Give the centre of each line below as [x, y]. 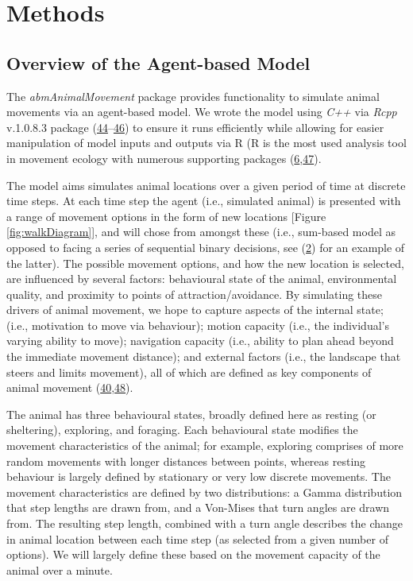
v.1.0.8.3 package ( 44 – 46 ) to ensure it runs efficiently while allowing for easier [195, 127]
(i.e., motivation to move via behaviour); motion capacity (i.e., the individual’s [198, 325]
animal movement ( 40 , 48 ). [70, 387]
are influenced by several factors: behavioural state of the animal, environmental [202, 279]
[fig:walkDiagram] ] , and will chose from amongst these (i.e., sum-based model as [201, 232]
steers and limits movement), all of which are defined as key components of [189, 372]
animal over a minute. [60, 569]
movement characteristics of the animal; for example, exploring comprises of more [205, 445]
